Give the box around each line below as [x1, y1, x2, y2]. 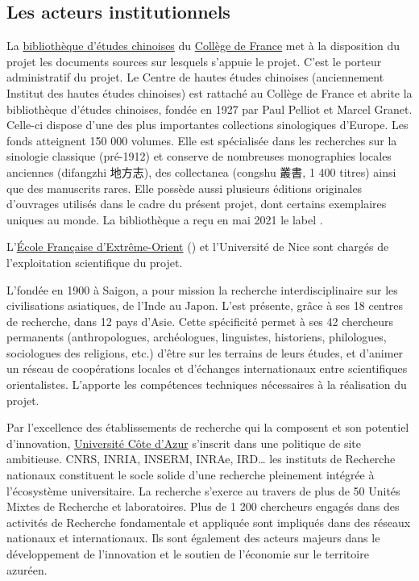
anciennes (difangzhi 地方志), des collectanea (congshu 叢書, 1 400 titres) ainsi [6, 163, 396, 180]
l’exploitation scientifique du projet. [6, 253, 183, 270]
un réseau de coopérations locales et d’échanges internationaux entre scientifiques [6, 360, 408, 377]
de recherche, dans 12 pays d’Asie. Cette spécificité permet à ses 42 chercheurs [6, 312, 394, 329]
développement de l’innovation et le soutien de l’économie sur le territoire [6, 545, 369, 562]
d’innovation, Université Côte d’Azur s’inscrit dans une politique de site [6, 434, 361, 451]
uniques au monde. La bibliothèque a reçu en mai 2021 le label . [6, 211, 323, 228]
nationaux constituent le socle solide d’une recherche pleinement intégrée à [6, 466, 375, 483]
